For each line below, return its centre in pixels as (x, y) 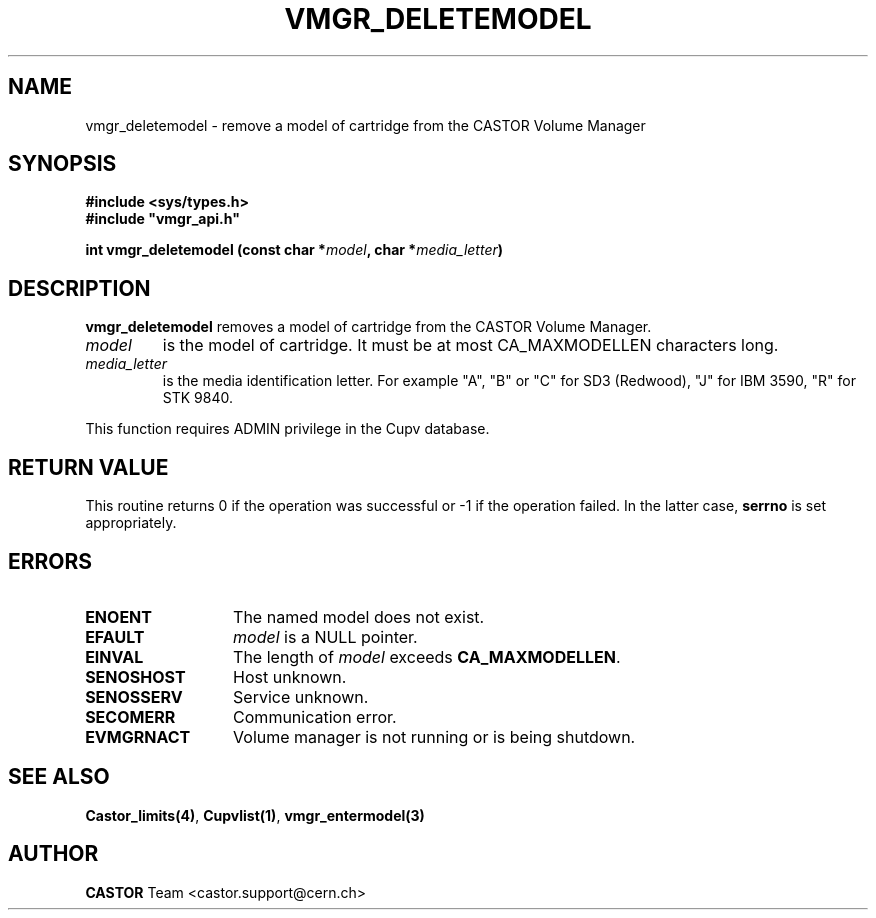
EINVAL (114, 656)
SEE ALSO (59, 777)
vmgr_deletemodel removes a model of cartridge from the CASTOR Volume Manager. (368, 327)
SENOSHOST (135, 676)
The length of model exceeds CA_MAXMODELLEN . (427, 656)
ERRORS (50, 561)
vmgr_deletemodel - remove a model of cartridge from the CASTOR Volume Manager (365, 125)
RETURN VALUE (88, 467)
